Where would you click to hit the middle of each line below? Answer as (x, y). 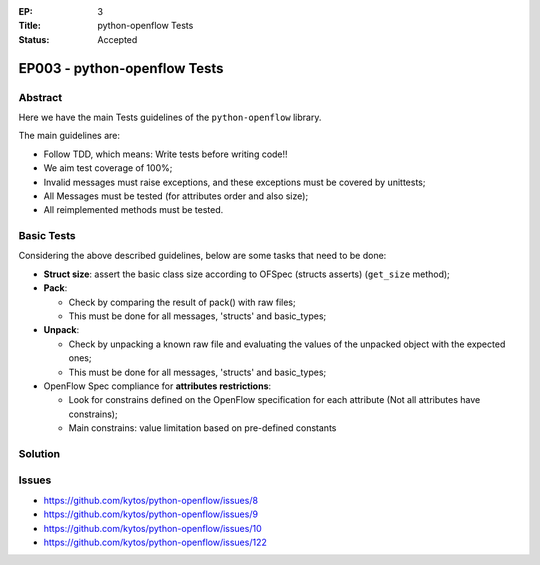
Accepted (117, 39)
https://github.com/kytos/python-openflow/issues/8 (151, 500)
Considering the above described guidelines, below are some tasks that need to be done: (202, 256)
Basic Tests (47, 236)
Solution (39, 453)
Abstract (40, 97)
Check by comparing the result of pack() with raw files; (182, 302)
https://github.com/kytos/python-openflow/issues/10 (152, 528)
